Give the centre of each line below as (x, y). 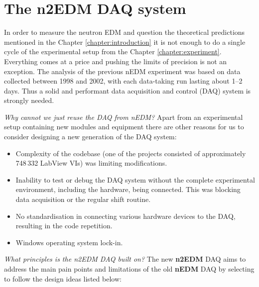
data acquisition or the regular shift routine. (83, 199)
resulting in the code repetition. (64, 226)
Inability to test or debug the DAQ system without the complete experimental (135, 179)
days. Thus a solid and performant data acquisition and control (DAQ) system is (128, 90)
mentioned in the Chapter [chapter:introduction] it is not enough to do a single (125, 42)
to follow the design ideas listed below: (63, 278)
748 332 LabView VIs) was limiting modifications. (91, 163)
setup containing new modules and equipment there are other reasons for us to (124, 127)
